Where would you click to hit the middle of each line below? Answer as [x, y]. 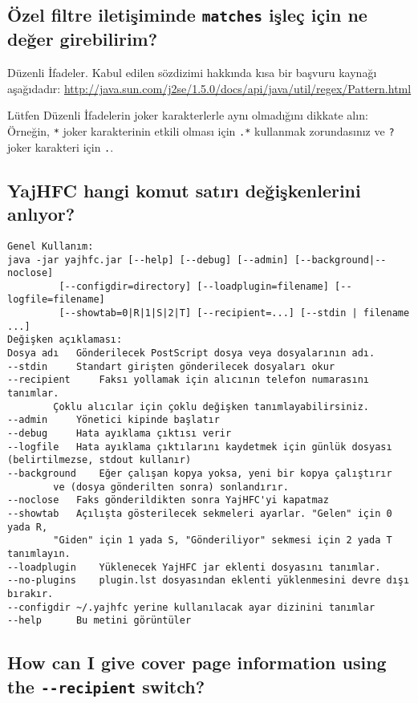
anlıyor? [41, 214]
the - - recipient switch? [106, 686]
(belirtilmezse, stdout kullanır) [99, 460]
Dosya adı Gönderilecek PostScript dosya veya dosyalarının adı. [191, 354]
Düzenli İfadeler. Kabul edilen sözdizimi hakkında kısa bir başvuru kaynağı [192, 73]
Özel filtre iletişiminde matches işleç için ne [187, 15]
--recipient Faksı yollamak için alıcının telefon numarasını [189, 380]
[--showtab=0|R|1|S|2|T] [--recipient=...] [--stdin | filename [234, 313]
